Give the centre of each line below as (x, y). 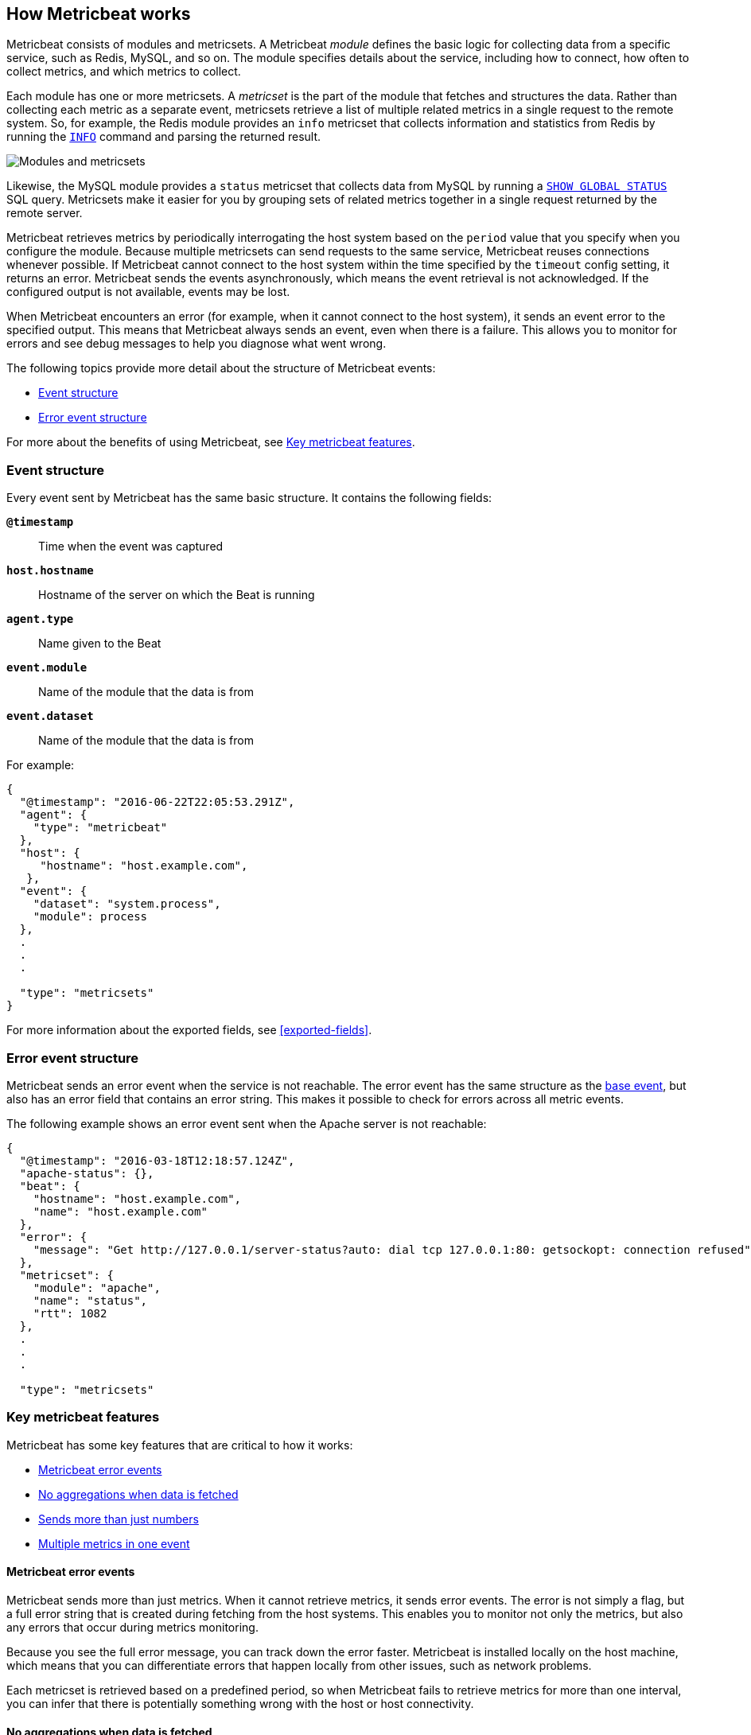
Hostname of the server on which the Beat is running (177, 595)
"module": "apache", (97, 1288)
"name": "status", (90, 1300)
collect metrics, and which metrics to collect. (124, 72)
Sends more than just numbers (119, 1519)
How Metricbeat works (99, 14)
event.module (47, 668)
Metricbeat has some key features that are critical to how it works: (180, 1445)
